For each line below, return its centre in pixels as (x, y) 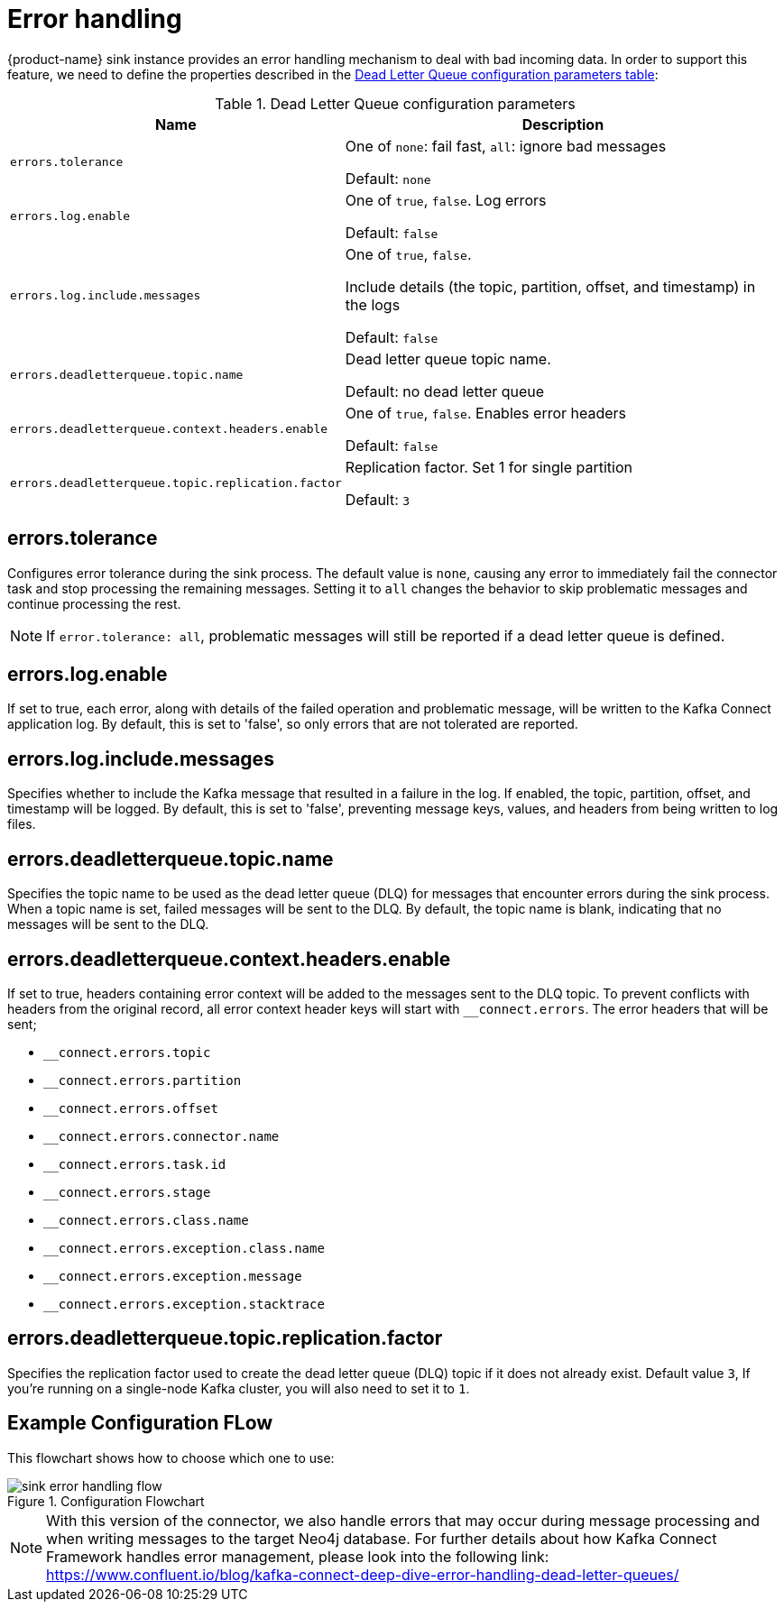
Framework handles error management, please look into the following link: (298, 1556)
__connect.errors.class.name (146, 1220)
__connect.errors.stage (127, 1192)
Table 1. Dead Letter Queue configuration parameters (395, 103)
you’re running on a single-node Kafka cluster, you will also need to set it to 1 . (239, 1388)
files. (22, 824)
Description (563, 124)
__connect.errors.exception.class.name (184, 1248)
